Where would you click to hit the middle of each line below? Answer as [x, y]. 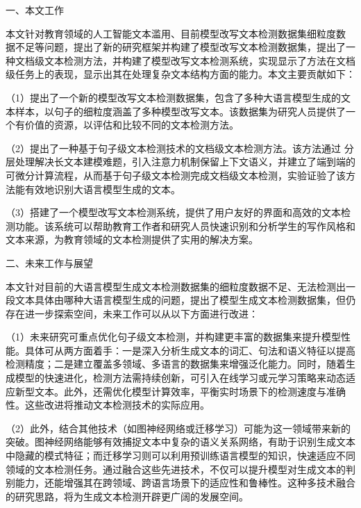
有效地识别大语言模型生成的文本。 [102, 189]
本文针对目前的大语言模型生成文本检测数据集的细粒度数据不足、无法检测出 [176, 286]
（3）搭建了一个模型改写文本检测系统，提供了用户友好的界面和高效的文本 [173, 212]
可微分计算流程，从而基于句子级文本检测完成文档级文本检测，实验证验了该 [176, 175]
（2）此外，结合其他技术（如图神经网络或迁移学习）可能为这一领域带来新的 [178, 428]
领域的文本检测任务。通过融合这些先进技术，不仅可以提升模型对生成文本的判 [180, 469]
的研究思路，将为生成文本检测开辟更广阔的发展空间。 [127, 496]
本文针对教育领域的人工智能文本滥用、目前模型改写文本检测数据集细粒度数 [176, 33]
